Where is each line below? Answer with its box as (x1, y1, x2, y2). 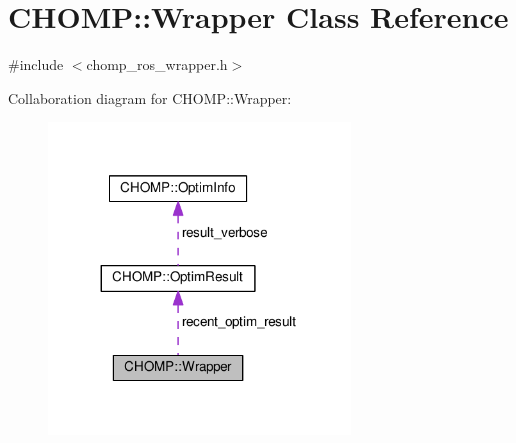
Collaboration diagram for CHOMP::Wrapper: (8, 87, 292, 108)
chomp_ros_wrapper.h (86, 54, 228, 75)
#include (8, 54, 64, 75)
